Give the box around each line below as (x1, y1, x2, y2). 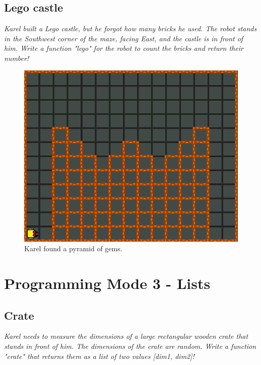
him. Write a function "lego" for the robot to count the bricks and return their (4, 43, 243, 53)
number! (4, 52, 29, 63)
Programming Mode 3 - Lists (4, 273, 211, 294)
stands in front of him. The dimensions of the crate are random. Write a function (4, 341, 256, 351)
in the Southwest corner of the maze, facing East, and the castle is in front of (4, 33, 243, 43)
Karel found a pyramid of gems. (24, 243, 122, 254)
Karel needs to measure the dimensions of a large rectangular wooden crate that (4, 331, 248, 341)
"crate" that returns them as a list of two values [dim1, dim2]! (4, 350, 194, 361)
